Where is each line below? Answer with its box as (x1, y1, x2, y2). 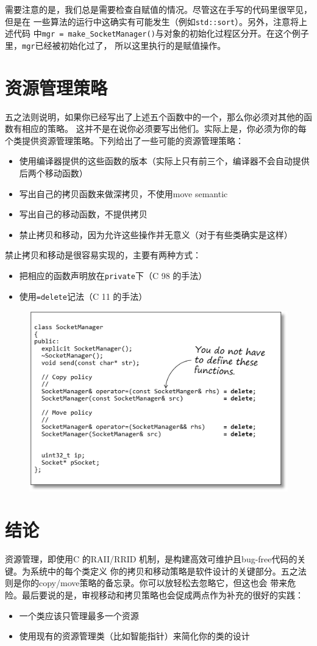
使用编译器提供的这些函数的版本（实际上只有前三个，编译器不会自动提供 (19, 154, 310, 167)
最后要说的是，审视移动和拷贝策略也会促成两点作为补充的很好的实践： (21, 589, 304, 601)
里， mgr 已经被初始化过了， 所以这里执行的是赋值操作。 (5, 38, 226, 51)
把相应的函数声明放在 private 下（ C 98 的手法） (19, 269, 207, 282)
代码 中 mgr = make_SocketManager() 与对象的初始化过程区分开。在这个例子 (13, 27, 309, 40)
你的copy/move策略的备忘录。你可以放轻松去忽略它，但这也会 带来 (21, 576, 288, 589)
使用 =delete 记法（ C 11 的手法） (19, 289, 148, 302)
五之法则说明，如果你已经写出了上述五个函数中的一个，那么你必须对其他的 (5, 110, 304, 123)
